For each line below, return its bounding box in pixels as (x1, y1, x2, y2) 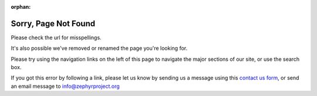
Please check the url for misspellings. (11, 34, 102, 41)
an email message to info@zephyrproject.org (11, 83, 120, 90)
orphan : (11, 4, 31, 10)
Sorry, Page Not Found (11, 18, 96, 29)
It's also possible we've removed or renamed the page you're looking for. (11, 44, 188, 52)
